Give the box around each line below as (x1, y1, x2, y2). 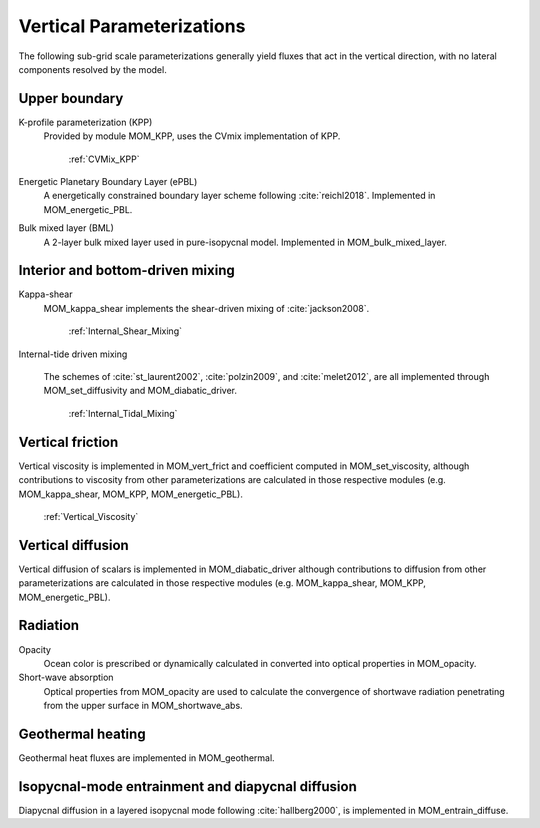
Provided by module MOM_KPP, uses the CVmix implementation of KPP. (43, 130, 341, 142)
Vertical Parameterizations (18, 15, 246, 37)
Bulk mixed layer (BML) (18, 222, 115, 234)
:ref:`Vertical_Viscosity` (43, 510, 139, 522)
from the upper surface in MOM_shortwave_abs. (43, 700, 244, 712)
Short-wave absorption (18, 671, 114, 684)
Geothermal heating (18, 725, 146, 742)
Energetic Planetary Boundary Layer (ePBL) (18, 176, 198, 188)
